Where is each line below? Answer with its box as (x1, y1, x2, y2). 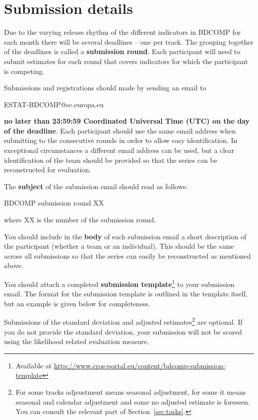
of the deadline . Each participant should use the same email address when (4, 125, 236, 136)
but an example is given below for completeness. (4, 298, 151, 308)
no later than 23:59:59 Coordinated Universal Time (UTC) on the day (4, 116, 250, 126)
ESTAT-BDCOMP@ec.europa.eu (4, 99, 104, 109)
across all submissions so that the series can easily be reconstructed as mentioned (4, 250, 251, 261)
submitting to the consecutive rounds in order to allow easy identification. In (4, 135, 238, 145)
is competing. (4, 66, 45, 76)
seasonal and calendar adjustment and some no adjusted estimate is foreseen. (15, 396, 250, 407)
